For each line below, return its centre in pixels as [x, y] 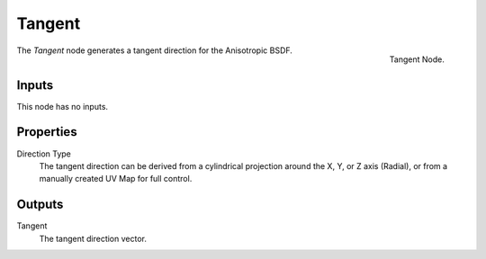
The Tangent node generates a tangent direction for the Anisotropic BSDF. [154, 50]
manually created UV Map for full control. [116, 179]
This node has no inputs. [62, 106]
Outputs [40, 205]
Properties [47, 132]
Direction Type [44, 154]
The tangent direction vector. [93, 238]
